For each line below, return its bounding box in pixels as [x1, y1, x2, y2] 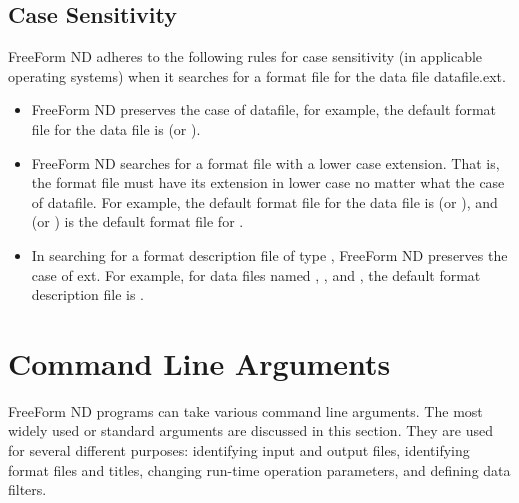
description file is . [31, 284, 144, 305]
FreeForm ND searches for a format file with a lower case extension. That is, [31, 152, 500, 173]
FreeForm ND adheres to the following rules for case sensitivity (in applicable [8, 46, 483, 67]
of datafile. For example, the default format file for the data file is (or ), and [31, 191, 498, 212]
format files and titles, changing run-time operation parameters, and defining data [8, 459, 511, 480]
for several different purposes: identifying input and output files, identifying [8, 440, 470, 461]
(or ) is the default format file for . [31, 211, 244, 232]
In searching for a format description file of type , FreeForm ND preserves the [31, 244, 508, 265]
